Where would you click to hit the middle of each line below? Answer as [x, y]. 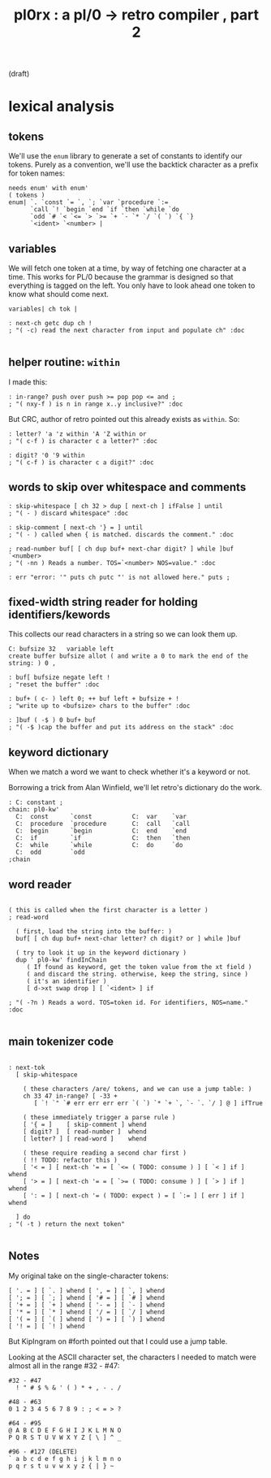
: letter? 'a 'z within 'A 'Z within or [78, 434]
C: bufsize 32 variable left [61, 649]
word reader [40, 884]
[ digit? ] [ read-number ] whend [85, 1132]
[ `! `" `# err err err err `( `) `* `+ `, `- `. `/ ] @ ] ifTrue [148, 1103]
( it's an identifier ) [67, 981]
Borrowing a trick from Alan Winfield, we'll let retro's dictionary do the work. [135, 788]
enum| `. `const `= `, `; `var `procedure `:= [88, 202]
